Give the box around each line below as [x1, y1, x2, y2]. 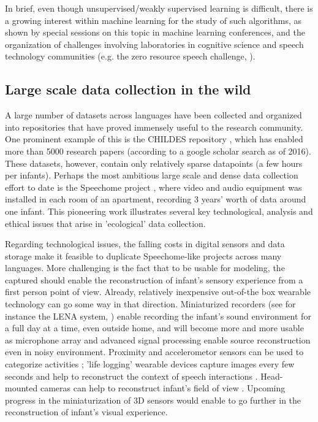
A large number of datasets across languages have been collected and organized [5, 109, 302, 121]
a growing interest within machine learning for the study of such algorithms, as [5, 13, 301, 26]
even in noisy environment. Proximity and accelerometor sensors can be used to [5, 345, 304, 358]
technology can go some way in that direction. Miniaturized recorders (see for [5, 297, 296, 310]
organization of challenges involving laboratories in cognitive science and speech [5, 37, 304, 50]
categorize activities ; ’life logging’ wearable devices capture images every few [5, 358, 295, 370]
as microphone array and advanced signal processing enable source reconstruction [5, 333, 311, 346]
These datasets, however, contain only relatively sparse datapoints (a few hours [5, 156, 303, 169]
